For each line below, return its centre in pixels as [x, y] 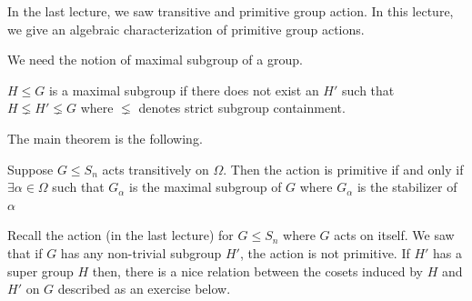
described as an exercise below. [144, 289]
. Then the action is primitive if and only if [343, 169]
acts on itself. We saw [394, 235]
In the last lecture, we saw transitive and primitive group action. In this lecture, [231, 11]
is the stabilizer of [407, 187]
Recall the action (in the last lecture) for [121, 235]
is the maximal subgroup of [205, 187]
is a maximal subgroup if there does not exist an [184, 90]
